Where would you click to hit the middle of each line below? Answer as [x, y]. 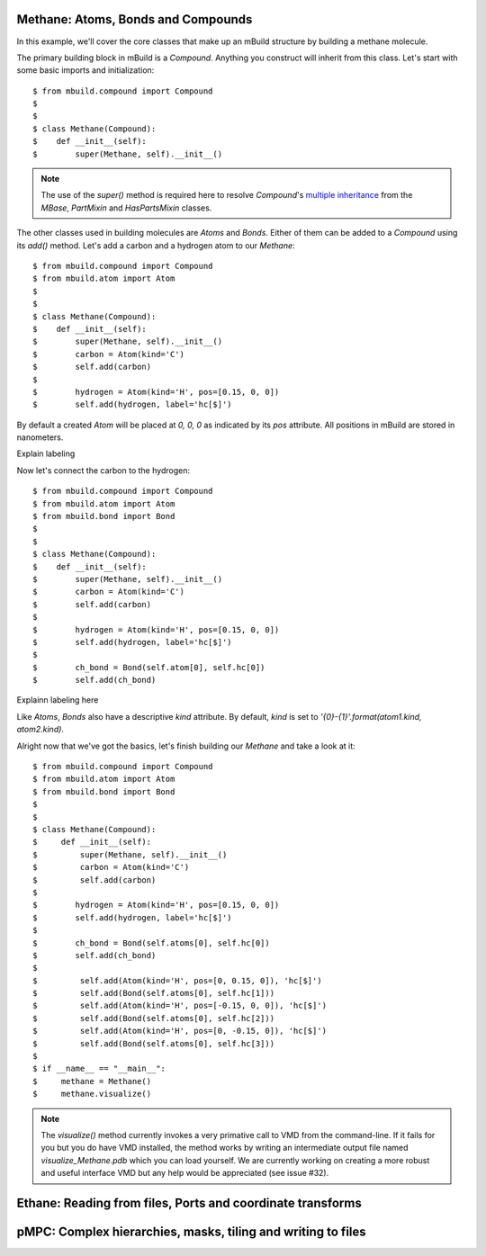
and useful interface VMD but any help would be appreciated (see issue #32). [185, 1173]
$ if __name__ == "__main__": [99, 1069]
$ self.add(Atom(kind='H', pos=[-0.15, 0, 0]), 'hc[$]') [180, 1006]
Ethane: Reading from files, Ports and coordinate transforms [189, 1202]
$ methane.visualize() [92, 1094]
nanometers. [40, 437]
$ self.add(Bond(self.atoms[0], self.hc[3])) [153, 1043]
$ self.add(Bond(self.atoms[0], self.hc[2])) [153, 1018]
